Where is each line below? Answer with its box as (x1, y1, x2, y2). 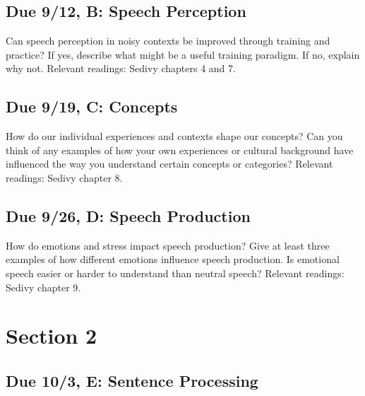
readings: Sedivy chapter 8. (6, 170, 123, 185)
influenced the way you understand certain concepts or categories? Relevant (6, 156, 333, 171)
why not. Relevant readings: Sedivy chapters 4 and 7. (6, 61, 236, 76)
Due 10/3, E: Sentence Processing (6, 369, 258, 391)
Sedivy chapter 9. (6, 279, 81, 294)
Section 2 (6, 321, 97, 350)
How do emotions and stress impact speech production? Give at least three (6, 238, 330, 252)
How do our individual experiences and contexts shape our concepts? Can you (6, 129, 343, 144)
